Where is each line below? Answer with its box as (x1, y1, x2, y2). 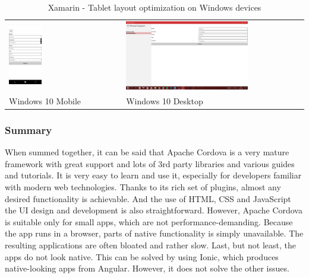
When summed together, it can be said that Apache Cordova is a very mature (5, 146, 289, 158)
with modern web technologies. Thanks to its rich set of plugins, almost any (5, 181, 281, 193)
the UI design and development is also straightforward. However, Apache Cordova (5, 204, 302, 216)
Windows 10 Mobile (9, 94, 81, 107)
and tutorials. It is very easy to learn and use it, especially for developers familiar (5, 169, 302, 181)
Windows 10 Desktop (126, 94, 203, 107)
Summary (5, 122, 52, 137)
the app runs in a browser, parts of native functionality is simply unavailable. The (5, 227, 304, 239)
